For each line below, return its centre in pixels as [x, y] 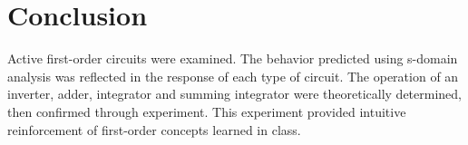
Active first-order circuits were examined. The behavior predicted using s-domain [233, 58]
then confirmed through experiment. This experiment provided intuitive [207, 111]
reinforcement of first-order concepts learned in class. [154, 129]
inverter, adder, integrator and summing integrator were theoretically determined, [234, 94]
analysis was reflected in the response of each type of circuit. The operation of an [233, 76]
